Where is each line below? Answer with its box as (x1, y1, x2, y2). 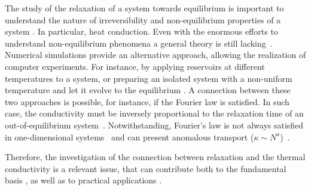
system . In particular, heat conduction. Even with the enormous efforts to (5, 25, 278, 38)
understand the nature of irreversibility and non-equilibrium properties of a (5, 13, 281, 26)
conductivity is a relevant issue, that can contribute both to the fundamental (5, 162, 286, 174)
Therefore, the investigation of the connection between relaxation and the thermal (5, 151, 306, 163)
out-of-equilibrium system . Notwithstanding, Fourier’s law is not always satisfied (5, 118, 304, 131)
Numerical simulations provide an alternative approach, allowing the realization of (5, 48, 306, 61)
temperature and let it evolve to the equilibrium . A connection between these (5, 84, 291, 96)
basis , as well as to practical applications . (5, 174, 162, 186)
